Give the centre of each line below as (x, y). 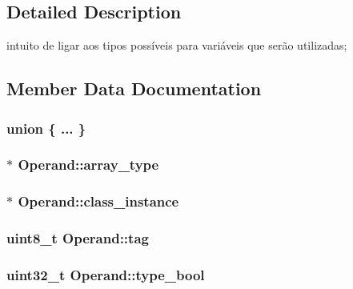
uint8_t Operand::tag (78, 238)
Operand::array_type (88, 165)
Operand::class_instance (98, 201)
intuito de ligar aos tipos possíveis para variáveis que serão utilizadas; (177, 45)
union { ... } (46, 128)
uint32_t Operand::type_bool (106, 274)
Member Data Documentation (134, 88)
